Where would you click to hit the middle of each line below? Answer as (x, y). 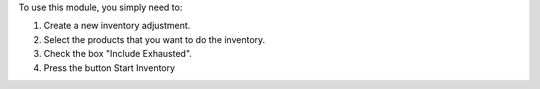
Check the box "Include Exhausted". (117, 54)
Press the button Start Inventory (109, 67)
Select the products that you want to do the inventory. (154, 39)
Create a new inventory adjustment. (117, 26)
